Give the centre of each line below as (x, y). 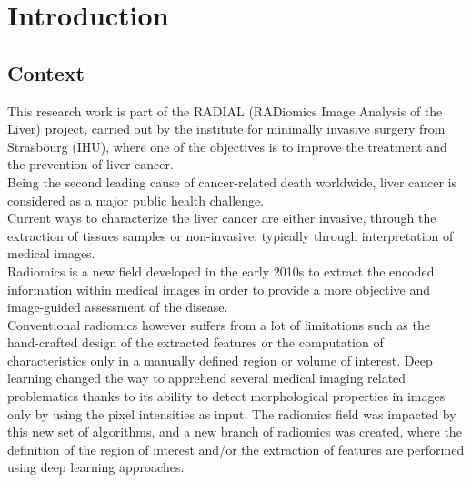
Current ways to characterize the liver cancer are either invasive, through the (222, 218)
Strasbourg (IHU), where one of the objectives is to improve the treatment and (227, 146)
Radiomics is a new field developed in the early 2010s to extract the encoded (221, 271)
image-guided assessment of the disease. (118, 307)
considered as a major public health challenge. (136, 200)
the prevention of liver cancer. (90, 164)
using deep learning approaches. (96, 467)
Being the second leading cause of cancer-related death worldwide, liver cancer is (232, 181)
